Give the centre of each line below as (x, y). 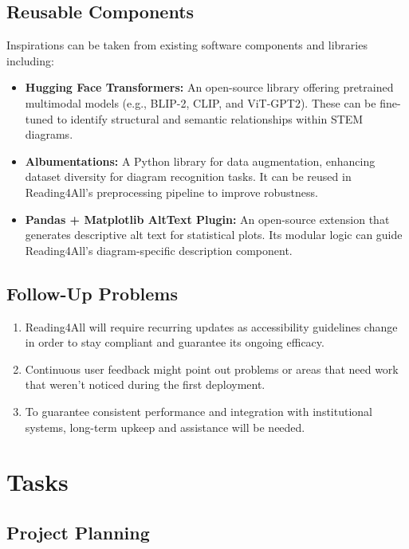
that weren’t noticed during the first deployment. (145, 384)
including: (30, 60)
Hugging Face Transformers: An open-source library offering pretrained (209, 87)
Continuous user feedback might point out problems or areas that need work (212, 369)
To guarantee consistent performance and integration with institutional (199, 411)
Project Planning (78, 532)
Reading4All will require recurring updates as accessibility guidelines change (211, 326)
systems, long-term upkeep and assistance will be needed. (165, 427)
